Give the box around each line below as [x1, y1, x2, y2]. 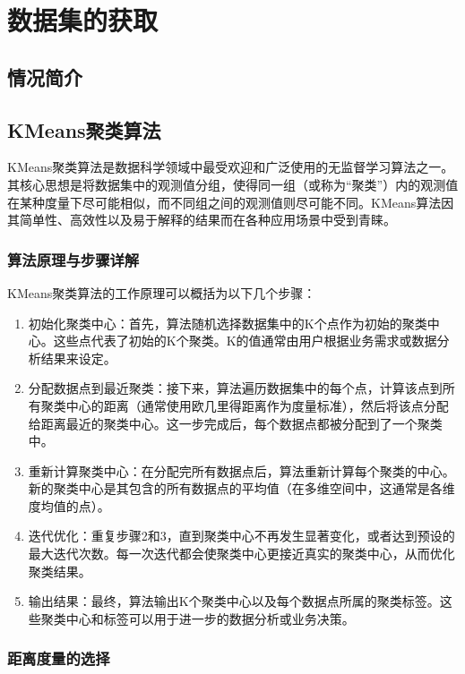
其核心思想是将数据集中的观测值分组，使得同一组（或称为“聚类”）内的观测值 [7, 175, 459, 193]
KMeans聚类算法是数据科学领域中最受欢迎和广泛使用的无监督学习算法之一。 [7, 158, 454, 176]
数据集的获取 [7, 2, 159, 38]
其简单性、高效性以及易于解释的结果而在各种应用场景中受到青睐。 [7, 210, 396, 229]
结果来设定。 [40, 348, 116, 367]
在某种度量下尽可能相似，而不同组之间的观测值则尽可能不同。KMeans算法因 [7, 192, 454, 211]
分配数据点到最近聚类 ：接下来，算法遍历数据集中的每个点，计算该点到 [28, 379, 443, 397]
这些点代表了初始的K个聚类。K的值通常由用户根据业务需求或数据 [53, 331, 437, 350]
